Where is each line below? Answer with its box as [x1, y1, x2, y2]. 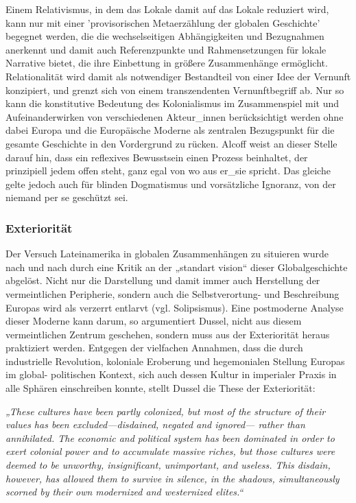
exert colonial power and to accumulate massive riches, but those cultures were [5, 444, 335, 458]
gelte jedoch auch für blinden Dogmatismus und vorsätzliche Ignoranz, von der [5, 176, 336, 191]
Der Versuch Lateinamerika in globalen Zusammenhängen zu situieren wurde [5, 246, 329, 261]
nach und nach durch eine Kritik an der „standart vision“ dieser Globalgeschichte [5, 259, 348, 274]
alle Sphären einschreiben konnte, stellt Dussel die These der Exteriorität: [5, 381, 316, 395]
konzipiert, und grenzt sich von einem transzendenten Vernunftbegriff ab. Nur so [5, 82, 344, 97]
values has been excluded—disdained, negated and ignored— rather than [5, 417, 305, 432]
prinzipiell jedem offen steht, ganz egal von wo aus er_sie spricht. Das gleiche [5, 163, 331, 178]
